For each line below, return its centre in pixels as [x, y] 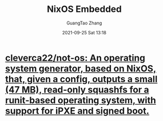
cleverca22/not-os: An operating [75, 58]
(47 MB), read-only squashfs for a [77, 89]
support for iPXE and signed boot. [77, 111]
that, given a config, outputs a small [81, 79]
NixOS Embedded [84, 9]
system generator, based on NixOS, [81, 68]
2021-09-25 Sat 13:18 [84, 32]
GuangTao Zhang [84, 23]
